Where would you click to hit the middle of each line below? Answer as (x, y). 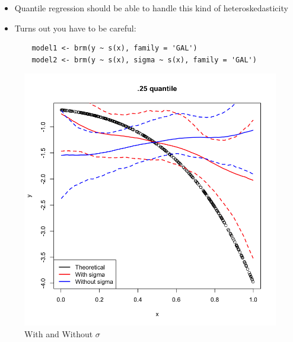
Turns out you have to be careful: (75, 28)
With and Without (59, 333)
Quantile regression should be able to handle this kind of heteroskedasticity (151, 8)
